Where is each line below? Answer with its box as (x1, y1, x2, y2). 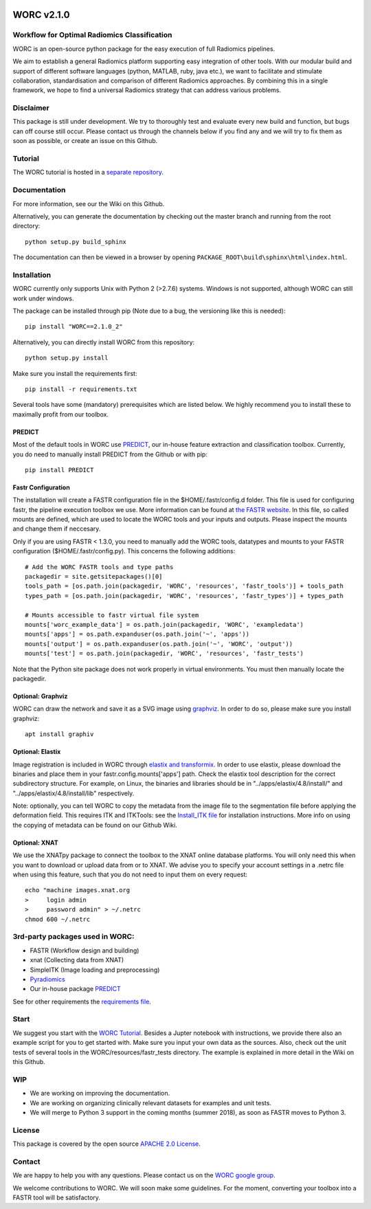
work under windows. (12, 294, 74, 302)
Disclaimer (12, 103, 49, 113)
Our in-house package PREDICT (30, 985, 122, 993)
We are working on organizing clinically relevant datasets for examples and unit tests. (30, 1098, 271, 1107)
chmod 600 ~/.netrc (25, 915, 91, 923)
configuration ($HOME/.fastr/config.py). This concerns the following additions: (12, 547, 236, 555)
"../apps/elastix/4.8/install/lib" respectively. (12, 789, 135, 797)
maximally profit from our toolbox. (12, 410, 109, 419)
